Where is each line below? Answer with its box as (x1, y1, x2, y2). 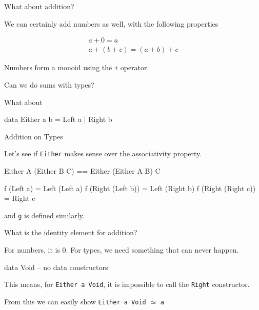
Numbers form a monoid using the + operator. (4, 62, 149, 73)
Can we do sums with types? (4, 79, 94, 90)
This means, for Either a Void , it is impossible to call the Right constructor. (4, 279, 250, 290)
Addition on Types (4, 131, 63, 141)
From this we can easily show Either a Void (4, 296, 146, 306)
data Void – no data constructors (4, 261, 108, 272)
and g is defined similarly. (4, 210, 85, 220)
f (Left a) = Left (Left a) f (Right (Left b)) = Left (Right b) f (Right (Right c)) (4, 182, 256, 193)
